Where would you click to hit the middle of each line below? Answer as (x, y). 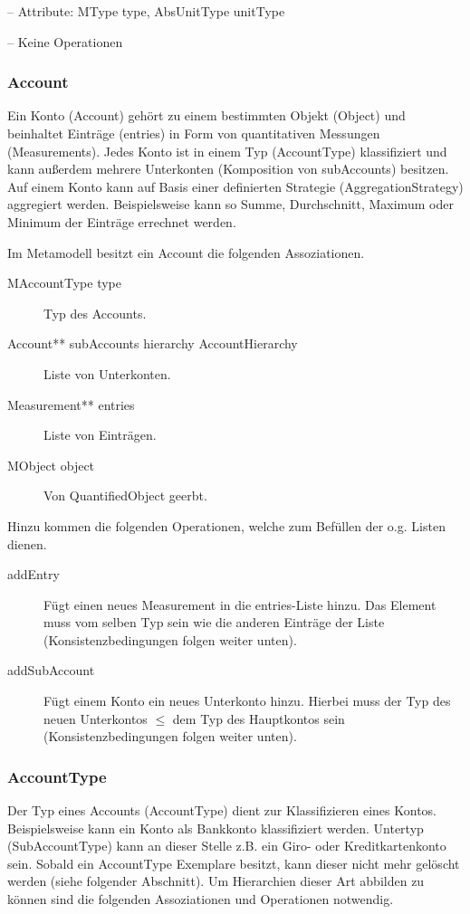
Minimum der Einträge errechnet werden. (122, 221)
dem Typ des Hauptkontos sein (259, 718)
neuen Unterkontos (96, 718)
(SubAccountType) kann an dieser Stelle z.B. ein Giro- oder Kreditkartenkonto (227, 846)
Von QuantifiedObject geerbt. (125, 495)
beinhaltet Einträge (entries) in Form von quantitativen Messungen (194, 133)
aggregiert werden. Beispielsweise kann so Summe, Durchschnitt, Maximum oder (230, 204)
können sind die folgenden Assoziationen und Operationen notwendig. (201, 899)
